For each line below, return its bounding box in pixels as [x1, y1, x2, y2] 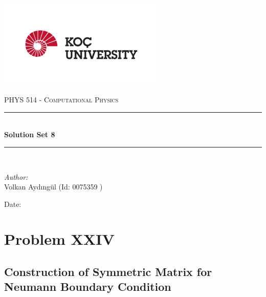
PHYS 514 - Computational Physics [4, 94, 119, 105]
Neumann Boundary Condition [4, 279, 171, 294]
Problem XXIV [4, 228, 115, 249]
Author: [4, 171, 28, 182]
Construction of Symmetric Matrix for [4, 264, 212, 280]
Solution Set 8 [4, 129, 55, 140]
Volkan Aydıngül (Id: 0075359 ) [4, 181, 103, 192]
